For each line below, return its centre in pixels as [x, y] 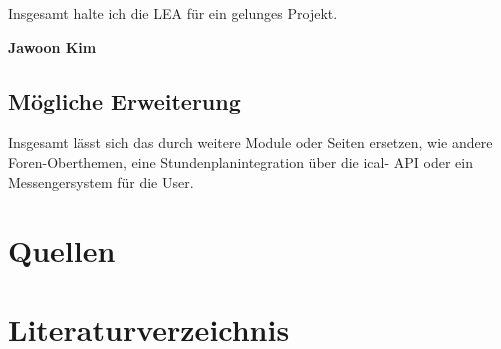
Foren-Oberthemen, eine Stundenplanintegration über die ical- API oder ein [240, 161]
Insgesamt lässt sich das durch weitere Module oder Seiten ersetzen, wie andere [250, 142]
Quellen [62, 250]
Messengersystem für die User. [101, 181]
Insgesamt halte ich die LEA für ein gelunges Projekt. [173, 13]
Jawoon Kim [52, 46]
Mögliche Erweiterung [124, 100]
